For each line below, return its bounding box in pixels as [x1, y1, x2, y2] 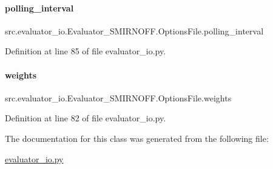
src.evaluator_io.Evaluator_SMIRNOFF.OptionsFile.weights [5, 91, 232, 104]
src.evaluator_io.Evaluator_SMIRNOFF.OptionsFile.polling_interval [5, 24, 264, 37]
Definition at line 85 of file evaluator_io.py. [5, 45, 166, 57]
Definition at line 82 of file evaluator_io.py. [5, 112, 166, 124]
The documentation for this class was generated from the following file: [5, 132, 269, 144]
